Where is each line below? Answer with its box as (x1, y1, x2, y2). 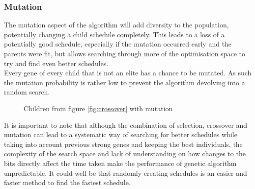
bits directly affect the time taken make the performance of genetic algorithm (4, 158, 237, 168)
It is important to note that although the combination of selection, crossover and (4, 119, 248, 130)
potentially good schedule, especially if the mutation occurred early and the (4, 39, 232, 49)
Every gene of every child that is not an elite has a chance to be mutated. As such (4, 68, 252, 78)
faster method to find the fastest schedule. (4, 177, 131, 188)
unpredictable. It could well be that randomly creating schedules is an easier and (4, 167, 247, 178)
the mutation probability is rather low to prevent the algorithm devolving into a (4, 77, 245, 87)
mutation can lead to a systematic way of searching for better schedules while (4, 129, 237, 140)
